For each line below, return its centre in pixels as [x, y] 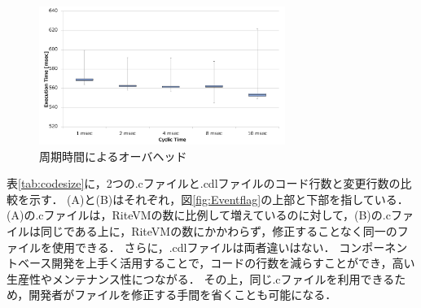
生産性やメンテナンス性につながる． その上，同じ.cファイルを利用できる [201, 278]
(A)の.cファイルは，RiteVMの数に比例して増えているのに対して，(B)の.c [199, 215]
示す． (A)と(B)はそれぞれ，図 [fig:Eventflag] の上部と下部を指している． [219, 199]
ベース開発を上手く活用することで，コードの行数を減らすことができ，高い [216, 263]
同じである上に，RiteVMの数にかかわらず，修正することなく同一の [219, 231]
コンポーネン [373, 247]
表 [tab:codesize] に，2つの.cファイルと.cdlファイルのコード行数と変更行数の [204, 183]
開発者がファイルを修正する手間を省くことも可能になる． [183, 295]
